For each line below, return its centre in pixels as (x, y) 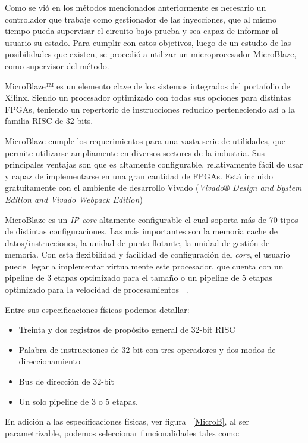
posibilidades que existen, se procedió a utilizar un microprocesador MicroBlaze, (151, 54)
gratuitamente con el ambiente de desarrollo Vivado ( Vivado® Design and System (153, 188)
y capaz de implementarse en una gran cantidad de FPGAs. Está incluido (139, 176)
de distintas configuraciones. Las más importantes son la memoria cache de (141, 231)
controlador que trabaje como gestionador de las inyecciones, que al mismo (141, 19)
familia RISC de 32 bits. (49, 121)
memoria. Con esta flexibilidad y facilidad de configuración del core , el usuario (147, 254)
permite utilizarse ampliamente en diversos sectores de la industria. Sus (135, 152)
